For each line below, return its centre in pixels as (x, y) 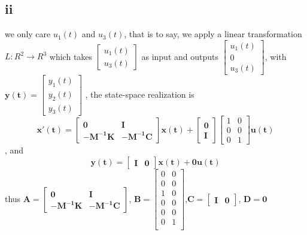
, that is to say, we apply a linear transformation (213, 34)
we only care (28, 34)
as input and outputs (180, 56)
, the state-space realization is (140, 94)
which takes (71, 56)
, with (276, 56)
